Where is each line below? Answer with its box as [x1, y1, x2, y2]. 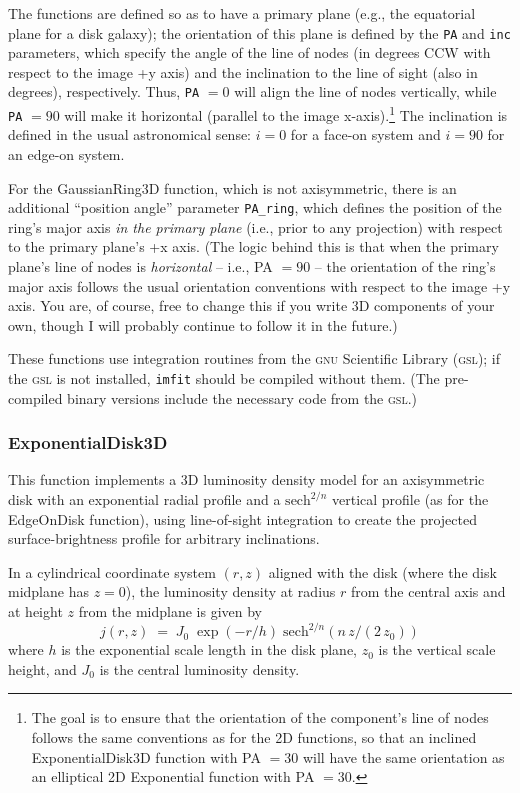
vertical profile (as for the [332, 489, 489, 510]
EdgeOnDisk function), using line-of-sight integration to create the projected [8, 508, 477, 529]
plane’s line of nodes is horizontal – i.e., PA [8, 256, 273, 277]
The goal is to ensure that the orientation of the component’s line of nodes [31, 707, 489, 728]
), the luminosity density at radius [125, 581, 336, 602]
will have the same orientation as [302, 746, 505, 767]
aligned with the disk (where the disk [268, 561, 497, 582]
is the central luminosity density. [99, 658, 300, 679]
